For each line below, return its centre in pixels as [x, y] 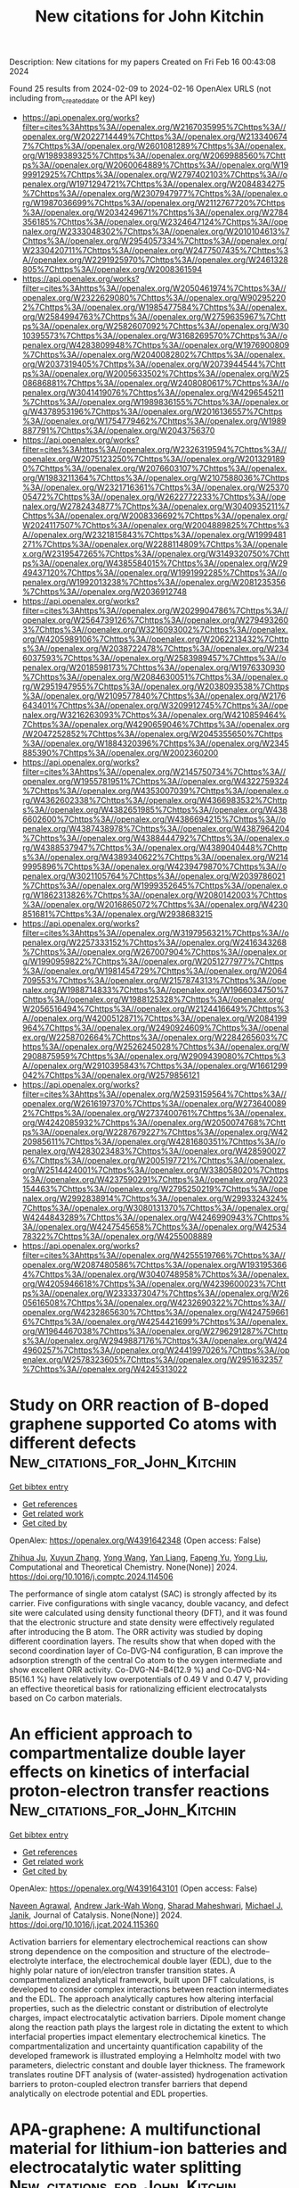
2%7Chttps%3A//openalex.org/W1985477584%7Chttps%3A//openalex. [154, 307]
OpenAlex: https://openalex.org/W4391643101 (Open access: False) [133, 1888]
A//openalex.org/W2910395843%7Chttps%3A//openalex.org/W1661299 [154, 1065]
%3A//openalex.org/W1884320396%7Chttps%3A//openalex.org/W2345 [155, 743]
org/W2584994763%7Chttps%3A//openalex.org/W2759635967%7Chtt [154, 316]
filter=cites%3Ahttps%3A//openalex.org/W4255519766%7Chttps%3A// [154, 1255]
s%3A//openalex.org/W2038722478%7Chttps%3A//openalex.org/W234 [155, 648]
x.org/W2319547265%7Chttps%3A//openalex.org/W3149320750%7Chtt [156, 553]
